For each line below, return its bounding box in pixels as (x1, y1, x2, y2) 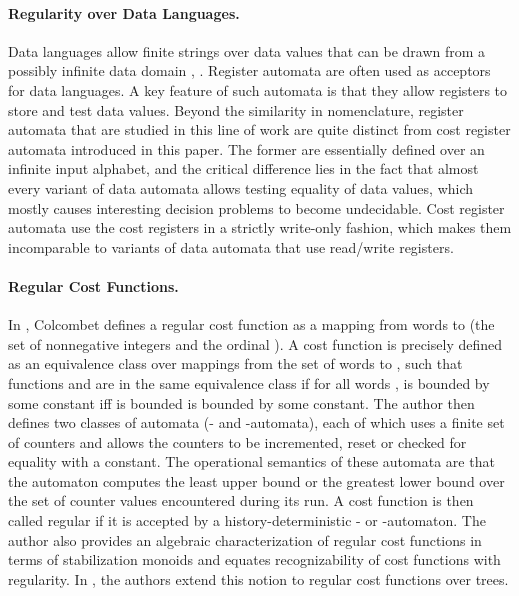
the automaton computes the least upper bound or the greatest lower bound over (8, 470, 505, 491)
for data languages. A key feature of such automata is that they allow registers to (8, 79, 508, 100)
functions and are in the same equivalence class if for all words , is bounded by (8, 372, 490, 393)
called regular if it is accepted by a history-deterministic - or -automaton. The (8, 510, 486, 531)
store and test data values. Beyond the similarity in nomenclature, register (8, 99, 464, 120)
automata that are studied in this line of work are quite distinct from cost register (8, 119, 511, 140)
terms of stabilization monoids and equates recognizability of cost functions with (8, 549, 501, 570)
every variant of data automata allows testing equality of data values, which (8, 177, 474, 198)
